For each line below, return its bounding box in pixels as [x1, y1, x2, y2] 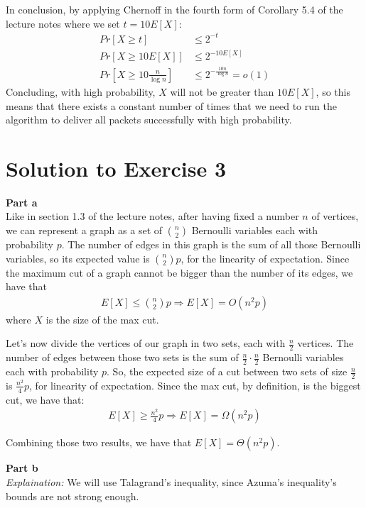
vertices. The [297, 336, 354, 350]
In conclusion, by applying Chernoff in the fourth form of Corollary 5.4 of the [6, 2, 343, 16]
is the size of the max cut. [45, 311, 159, 326]
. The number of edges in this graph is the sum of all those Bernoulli [61, 237, 361, 252]
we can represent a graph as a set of [6, 223, 163, 238]
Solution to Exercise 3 [6, 153, 227, 182]
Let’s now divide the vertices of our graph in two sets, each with [6, 336, 286, 350]
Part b [6, 460, 38, 475]
